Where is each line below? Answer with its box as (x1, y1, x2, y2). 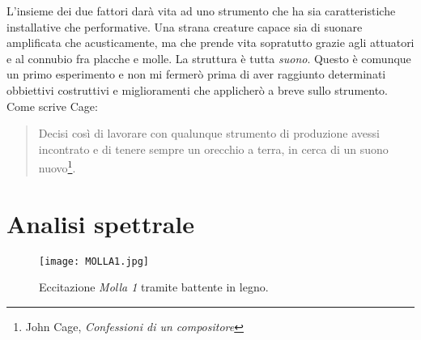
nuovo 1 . (38, 157, 76, 176)
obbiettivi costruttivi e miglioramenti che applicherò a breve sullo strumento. (6, 81, 388, 98)
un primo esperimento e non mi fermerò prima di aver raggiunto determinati (6, 66, 386, 83)
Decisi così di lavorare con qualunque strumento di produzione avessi (38, 125, 380, 142)
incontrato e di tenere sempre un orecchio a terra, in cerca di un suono (38, 140, 389, 157)
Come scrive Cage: (6, 97, 98, 114)
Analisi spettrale (6, 206, 195, 240)
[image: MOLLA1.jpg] (39, 255, 150, 267)
